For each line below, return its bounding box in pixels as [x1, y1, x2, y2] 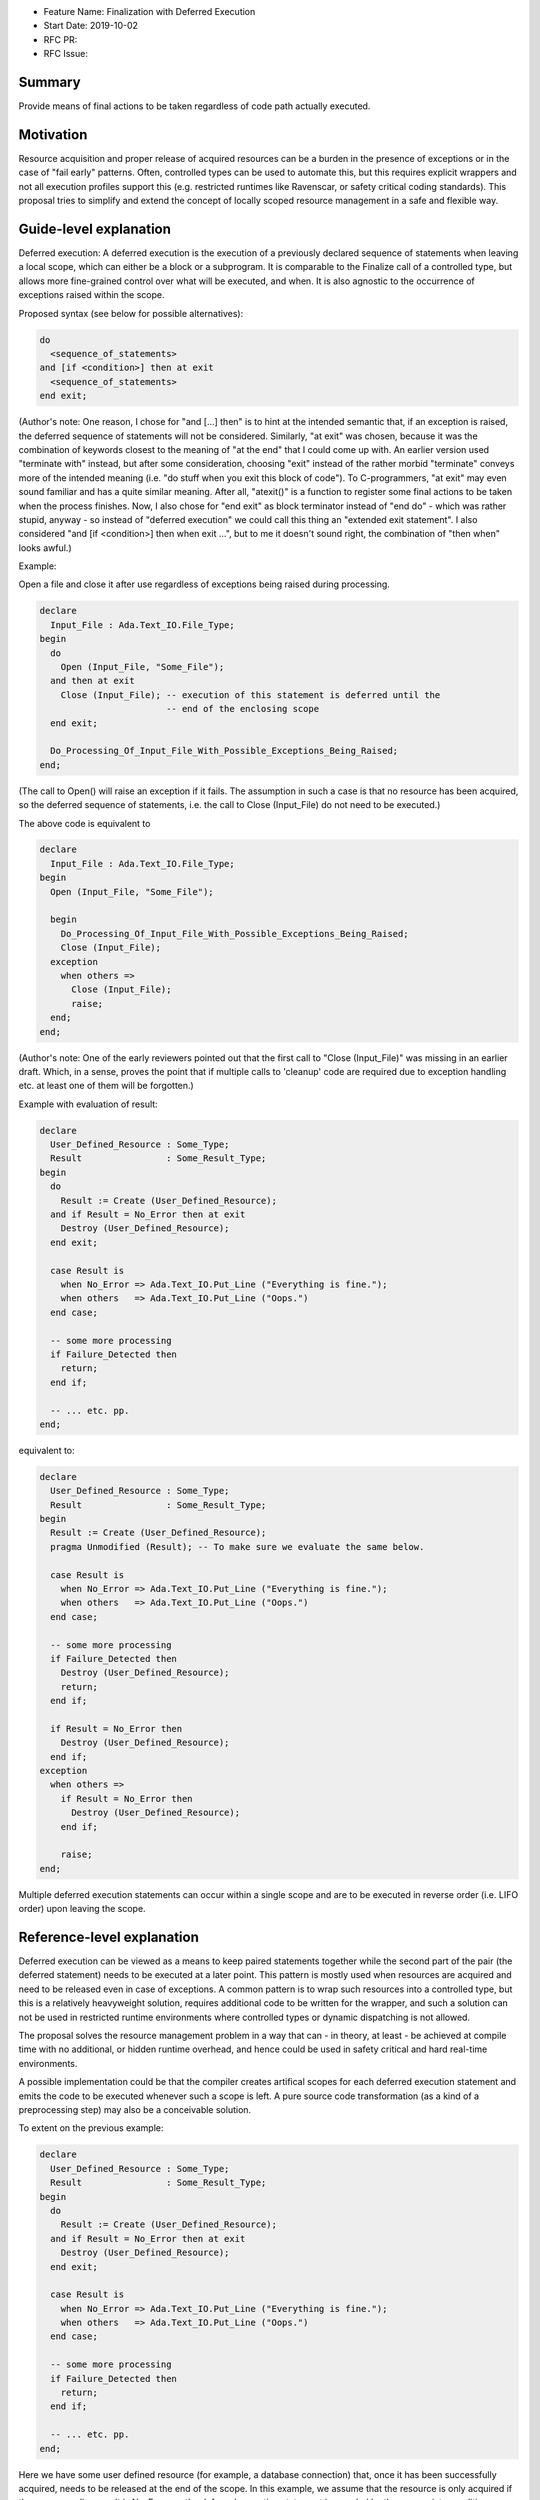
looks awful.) [18, 541, 72, 554]
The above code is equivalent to [18, 817, 151, 829]
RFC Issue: [43, 48, 89, 60]
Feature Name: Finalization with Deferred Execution [43, 6, 256, 17]
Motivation [18, 126, 88, 143]
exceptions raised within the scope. [18, 289, 165, 301]
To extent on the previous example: [18, 2122, 164, 2134]
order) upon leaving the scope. [18, 1903, 146, 1915]
